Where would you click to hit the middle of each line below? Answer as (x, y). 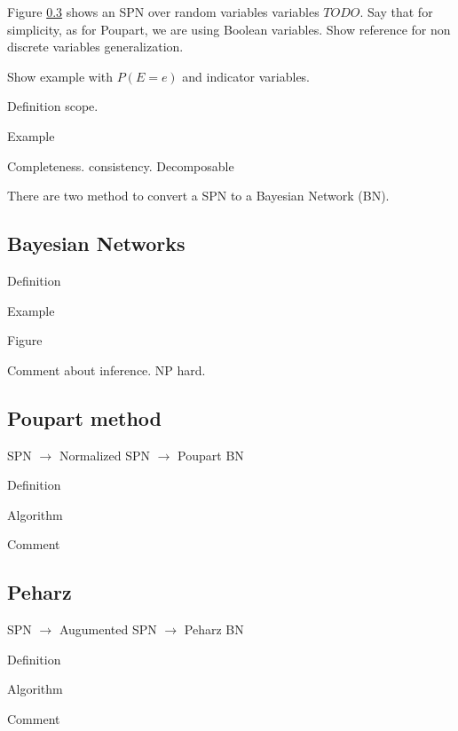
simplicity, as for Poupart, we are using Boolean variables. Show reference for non (229, 29)
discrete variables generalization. (95, 47)
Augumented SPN (108, 629)
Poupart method (85, 417)
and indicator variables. (246, 76)
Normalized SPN (105, 455)
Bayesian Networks (96, 244)
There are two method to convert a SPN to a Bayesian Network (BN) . (198, 196)
